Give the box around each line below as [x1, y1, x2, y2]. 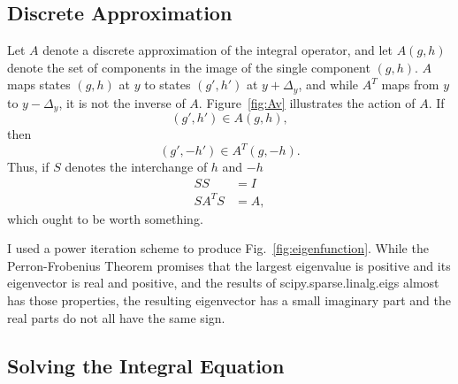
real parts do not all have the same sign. [7, 308, 225, 326]
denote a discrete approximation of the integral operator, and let [42, 41, 393, 59]
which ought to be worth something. [7, 209, 203, 227]
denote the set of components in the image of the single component [7, 58, 370, 76]
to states [144, 75, 191, 94]
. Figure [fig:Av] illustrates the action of [198, 93, 416, 111]
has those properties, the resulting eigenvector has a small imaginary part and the [7, 290, 451, 309]
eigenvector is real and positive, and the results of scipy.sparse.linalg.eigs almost [7, 273, 439, 292]
